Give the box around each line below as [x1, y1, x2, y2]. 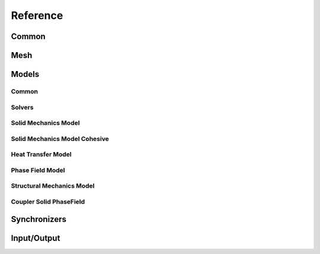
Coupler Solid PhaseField [11, 197, 85, 205]
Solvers [11, 103, 34, 111]
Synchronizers [11, 214, 67, 224]
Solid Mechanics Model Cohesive [11, 134, 109, 143]
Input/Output [11, 233, 60, 243]
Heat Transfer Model [11, 150, 72, 159]
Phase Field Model [11, 166, 65, 174]
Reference [11, 9, 63, 22]
